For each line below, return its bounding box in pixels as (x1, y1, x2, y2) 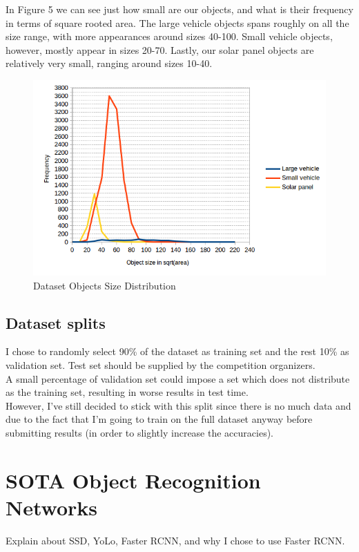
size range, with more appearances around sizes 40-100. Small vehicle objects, (6, 29, 333, 44)
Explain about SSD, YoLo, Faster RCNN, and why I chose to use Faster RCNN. (6, 533, 345, 547)
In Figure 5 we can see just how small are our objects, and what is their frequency (6, 2, 353, 16)
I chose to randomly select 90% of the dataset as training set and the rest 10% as (6, 344, 349, 359)
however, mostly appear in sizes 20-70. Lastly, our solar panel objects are (6, 42, 314, 57)
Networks (6, 493, 98, 522)
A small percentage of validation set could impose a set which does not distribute (6, 371, 350, 386)
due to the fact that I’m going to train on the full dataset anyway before (6, 412, 313, 426)
